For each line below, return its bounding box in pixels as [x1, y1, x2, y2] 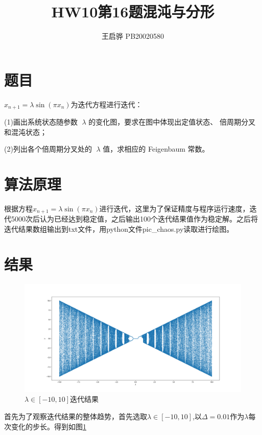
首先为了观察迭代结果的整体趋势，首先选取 [4, 410, 147, 421]
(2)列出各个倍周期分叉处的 [4, 143, 92, 154]
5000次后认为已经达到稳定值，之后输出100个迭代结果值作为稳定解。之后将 [11, 213, 258, 224]
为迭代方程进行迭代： [70, 99, 142, 109]
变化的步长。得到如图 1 [11, 421, 86, 431]
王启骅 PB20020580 [101, 31, 164, 41]
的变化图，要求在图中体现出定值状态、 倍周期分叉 [88, 116, 255, 127]
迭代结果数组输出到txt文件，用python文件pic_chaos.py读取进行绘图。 [4, 224, 234, 234]
